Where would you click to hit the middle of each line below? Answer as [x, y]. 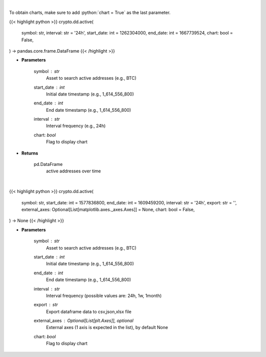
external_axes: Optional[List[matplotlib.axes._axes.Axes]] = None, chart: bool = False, [108, 209]
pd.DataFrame [48, 164]
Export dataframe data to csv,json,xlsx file [89, 311]
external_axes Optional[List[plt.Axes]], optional [84, 321]
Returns [30, 153]
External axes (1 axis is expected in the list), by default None [107, 327]
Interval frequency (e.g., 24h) [76, 126]
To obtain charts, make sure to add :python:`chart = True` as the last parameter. [90, 13]
